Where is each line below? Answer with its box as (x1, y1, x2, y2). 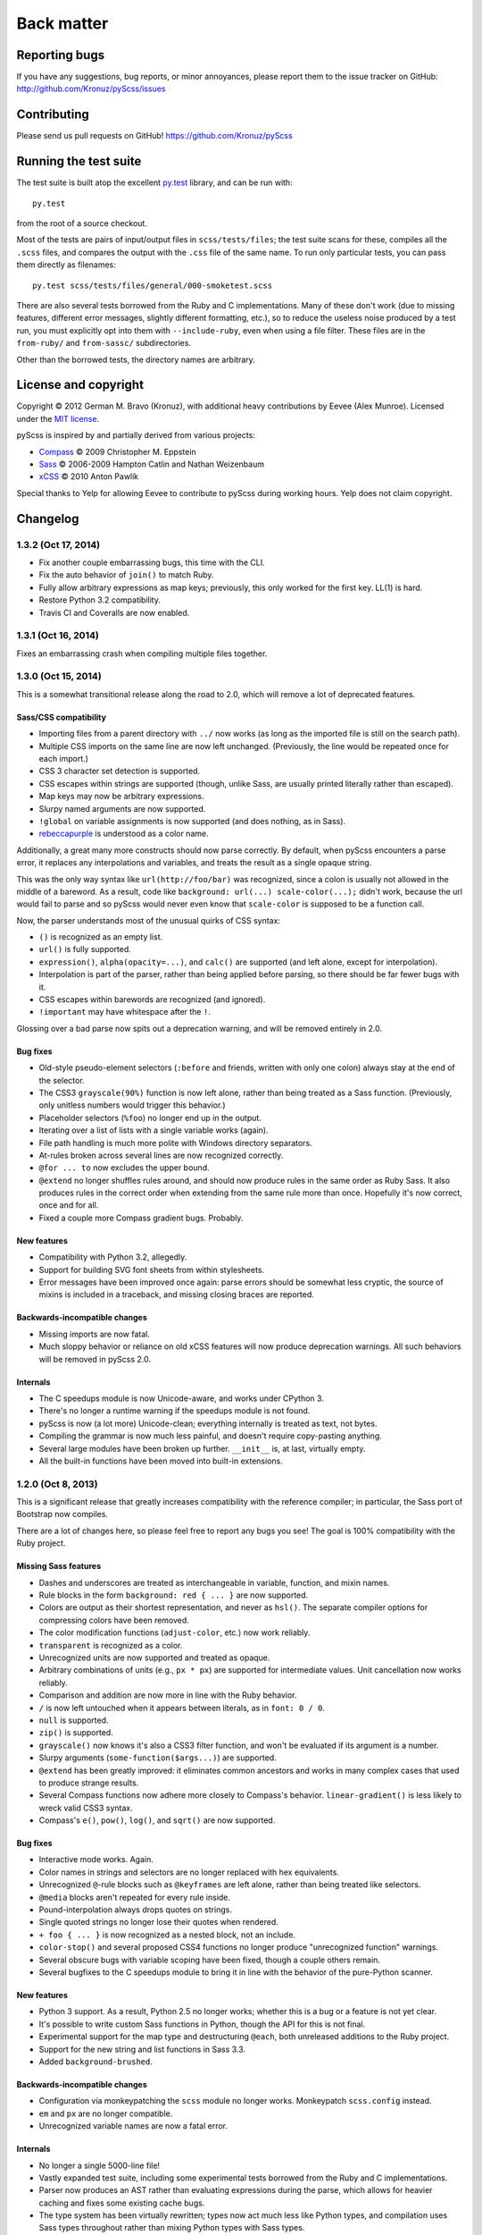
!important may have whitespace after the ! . (38, 1007, 212, 1017)
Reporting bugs (16, 47, 105, 63)
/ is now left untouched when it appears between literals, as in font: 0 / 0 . (38, 1702, 326, 1713)
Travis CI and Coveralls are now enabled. (38, 607, 190, 618)
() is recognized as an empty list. (38, 932, 163, 942)
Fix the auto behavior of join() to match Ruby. (38, 569, 214, 580)
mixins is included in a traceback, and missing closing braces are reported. (38, 1289, 314, 1300)
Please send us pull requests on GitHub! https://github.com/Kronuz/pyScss (16, 131, 294, 141)
